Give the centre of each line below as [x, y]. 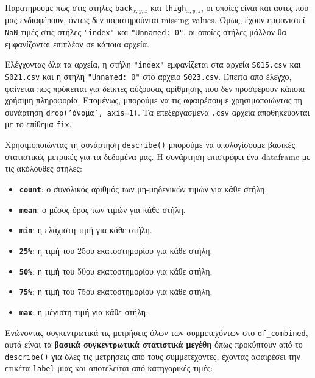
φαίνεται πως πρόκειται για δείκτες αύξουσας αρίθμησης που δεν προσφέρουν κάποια [155, 88]
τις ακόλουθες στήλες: [44, 168]
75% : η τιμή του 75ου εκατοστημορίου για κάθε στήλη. [116, 291]
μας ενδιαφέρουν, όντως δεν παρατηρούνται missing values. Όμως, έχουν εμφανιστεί [155, 20]
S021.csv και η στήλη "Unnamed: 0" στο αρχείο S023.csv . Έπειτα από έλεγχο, [148, 76]
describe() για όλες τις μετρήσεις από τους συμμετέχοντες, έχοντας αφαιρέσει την [153, 356]
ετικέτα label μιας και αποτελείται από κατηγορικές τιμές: [109, 368]
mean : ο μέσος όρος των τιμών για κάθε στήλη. [102, 209]
